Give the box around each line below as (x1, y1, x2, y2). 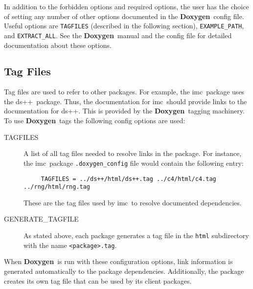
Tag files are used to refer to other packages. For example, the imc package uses (4, 87, 245, 97)
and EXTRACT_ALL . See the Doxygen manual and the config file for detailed (4, 30, 232, 40)
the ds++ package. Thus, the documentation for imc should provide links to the (4, 96, 247, 106)
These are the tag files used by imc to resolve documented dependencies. (23, 197, 242, 207)
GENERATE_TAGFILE (4, 214, 79, 224)
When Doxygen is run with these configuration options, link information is (4, 256, 233, 267)
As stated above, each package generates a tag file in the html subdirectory (23, 230, 249, 241)
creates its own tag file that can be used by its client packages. (4, 275, 192, 286)
